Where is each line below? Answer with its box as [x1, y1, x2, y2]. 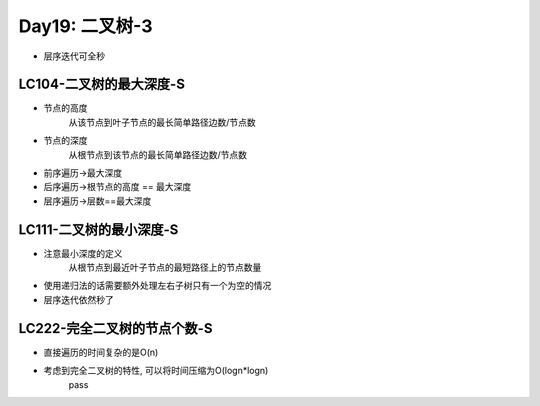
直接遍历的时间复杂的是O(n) [43, 346, 159, 358]
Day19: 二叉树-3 [18, 15, 154, 37]
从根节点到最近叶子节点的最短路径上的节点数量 [68, 261, 262, 274]
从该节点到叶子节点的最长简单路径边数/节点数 [68, 116, 257, 128]
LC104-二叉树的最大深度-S [18, 76, 185, 93]
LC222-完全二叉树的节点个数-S [18, 320, 213, 337]
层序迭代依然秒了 [43, 293, 114, 305]
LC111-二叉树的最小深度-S [18, 221, 179, 238]
